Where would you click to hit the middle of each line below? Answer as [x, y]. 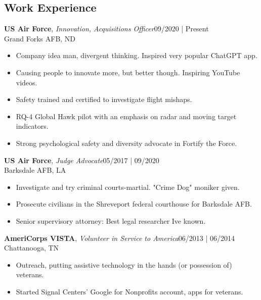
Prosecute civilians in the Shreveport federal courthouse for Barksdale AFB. [134, 204]
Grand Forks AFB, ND [40, 38]
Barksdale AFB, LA [35, 170]
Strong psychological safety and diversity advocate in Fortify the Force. [126, 143]
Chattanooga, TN [32, 248]
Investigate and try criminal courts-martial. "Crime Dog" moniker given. [128, 187]
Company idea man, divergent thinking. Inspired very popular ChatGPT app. [137, 55]
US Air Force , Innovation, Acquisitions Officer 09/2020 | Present [106, 29]
